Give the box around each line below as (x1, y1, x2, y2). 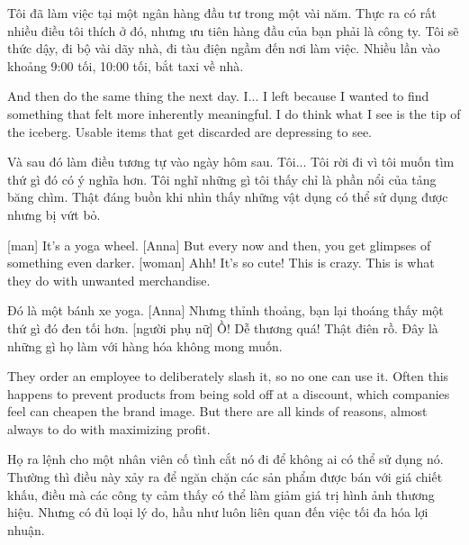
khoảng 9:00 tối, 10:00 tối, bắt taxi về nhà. (7, 56, 244, 75)
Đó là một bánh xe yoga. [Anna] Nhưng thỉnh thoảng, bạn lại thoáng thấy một (7, 301, 444, 320)
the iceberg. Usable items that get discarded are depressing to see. (7, 122, 373, 141)
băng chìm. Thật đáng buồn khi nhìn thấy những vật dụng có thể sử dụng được (7, 187, 448, 206)
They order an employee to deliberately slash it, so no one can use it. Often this (7, 367, 449, 386)
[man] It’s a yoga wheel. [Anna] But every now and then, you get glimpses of (7, 235, 431, 254)
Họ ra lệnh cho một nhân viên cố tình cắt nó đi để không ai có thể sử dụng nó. (7, 450, 444, 468)
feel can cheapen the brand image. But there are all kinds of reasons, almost (7, 402, 428, 421)
